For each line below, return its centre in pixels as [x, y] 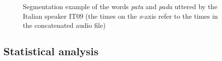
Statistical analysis [51, 51]
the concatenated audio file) [64, 25]
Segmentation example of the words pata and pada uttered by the [120, 6]
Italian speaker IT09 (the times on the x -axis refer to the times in [120, 16]
